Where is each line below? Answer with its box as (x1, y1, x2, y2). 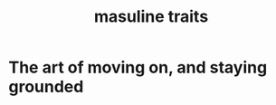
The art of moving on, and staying (8, 57, 268, 78)
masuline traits (93, 6, 209, 27)
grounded (8, 77, 84, 97)
